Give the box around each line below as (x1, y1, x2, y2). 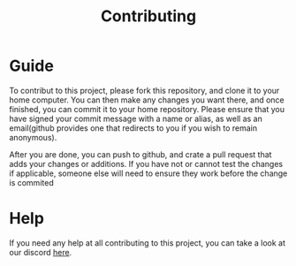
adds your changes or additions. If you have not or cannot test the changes (9, 158, 284, 169)
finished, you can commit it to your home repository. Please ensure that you (9, 103, 285, 114)
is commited (9, 177, 55, 187)
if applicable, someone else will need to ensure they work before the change (9, 168, 288, 179)
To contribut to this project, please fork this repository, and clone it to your (9, 85, 280, 95)
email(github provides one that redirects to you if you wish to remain (9, 122, 258, 133)
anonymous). (9, 132, 57, 142)
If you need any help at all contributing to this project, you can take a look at (9, 237, 285, 248)
